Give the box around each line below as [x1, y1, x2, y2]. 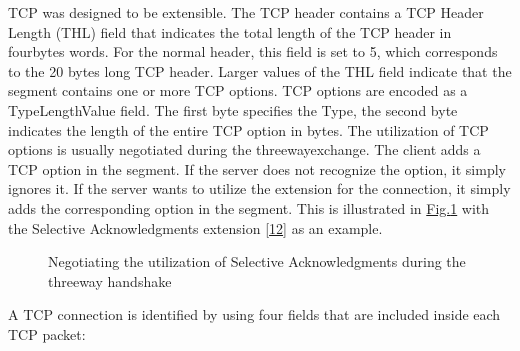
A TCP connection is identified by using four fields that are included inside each [8, 304, 501, 325]
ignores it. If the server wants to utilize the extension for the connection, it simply [8, 178, 511, 199]
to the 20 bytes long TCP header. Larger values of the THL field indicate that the [8, 60, 512, 81]
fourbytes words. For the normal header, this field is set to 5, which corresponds [8, 41, 498, 62]
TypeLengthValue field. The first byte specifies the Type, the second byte [8, 99, 458, 120]
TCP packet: [8, 323, 86, 344]
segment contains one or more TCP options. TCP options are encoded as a [8, 80, 468, 101]
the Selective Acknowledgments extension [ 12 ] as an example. [8, 217, 383, 238]
